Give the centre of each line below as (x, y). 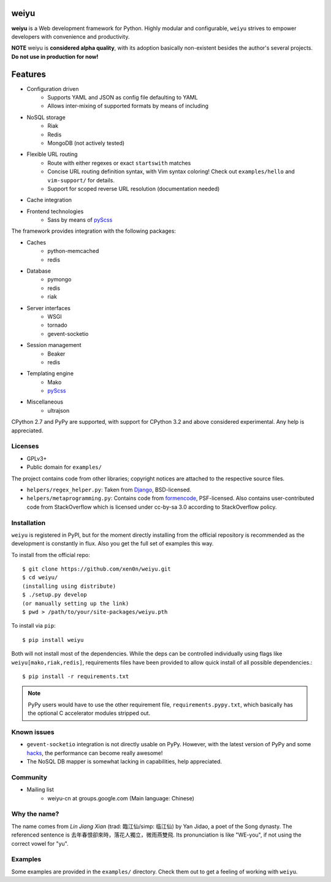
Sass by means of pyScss (80, 220)
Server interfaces (48, 308)
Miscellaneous (45, 402)
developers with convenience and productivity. (70, 36)
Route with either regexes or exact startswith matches (119, 163)
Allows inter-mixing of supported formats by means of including (128, 106)
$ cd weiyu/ (40, 578)
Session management (54, 345)
